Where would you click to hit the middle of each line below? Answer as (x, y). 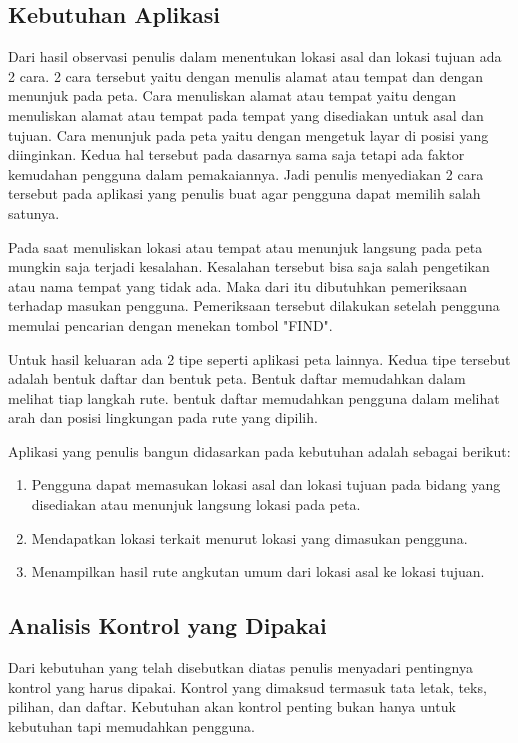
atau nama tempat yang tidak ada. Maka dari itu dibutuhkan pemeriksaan (238, 285)
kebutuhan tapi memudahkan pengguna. (132, 725)
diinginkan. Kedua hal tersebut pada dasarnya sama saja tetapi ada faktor (236, 154)
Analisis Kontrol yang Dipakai (167, 625)
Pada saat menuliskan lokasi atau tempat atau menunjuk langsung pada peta (245, 246)
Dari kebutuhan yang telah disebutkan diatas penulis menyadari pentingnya (240, 667)
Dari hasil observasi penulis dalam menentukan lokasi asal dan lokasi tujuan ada (255, 56)
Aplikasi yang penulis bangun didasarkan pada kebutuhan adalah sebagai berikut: (259, 450)
